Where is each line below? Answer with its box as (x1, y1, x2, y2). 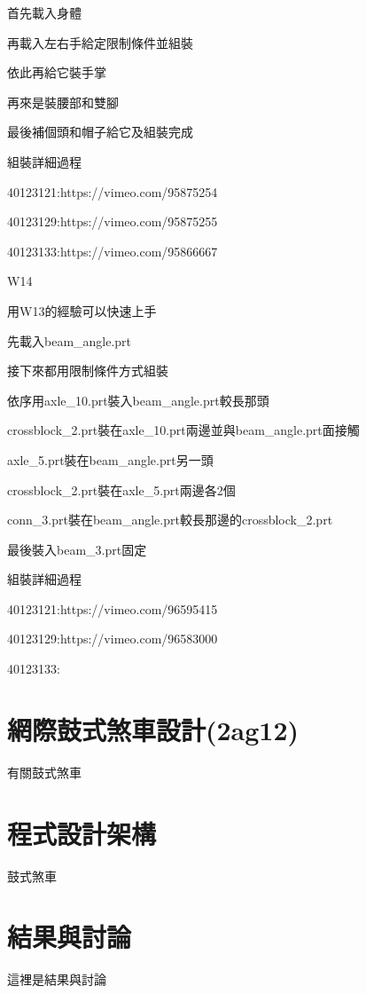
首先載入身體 (7, 4, 82, 21)
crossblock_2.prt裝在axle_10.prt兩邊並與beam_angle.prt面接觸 (7, 421, 360, 439)
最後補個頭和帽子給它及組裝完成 (7, 122, 193, 141)
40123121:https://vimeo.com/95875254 (7, 182, 218, 201)
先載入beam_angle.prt (7, 331, 132, 350)
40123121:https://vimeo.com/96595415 (7, 599, 218, 618)
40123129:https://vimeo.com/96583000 (7, 629, 218, 648)
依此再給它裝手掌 (7, 63, 106, 82)
